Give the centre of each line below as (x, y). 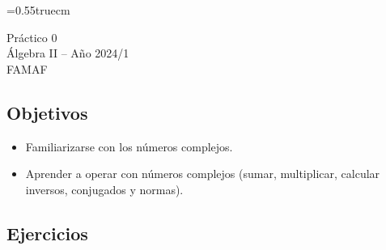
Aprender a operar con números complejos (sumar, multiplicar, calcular (203, 174)
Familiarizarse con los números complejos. (129, 146)
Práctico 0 (32, 37)
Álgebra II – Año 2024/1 (68, 53)
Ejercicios (47, 233)
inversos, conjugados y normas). (104, 189)
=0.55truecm (38, 10)
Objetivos (47, 112)
